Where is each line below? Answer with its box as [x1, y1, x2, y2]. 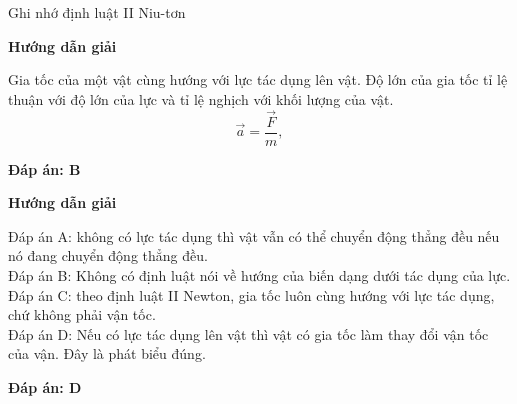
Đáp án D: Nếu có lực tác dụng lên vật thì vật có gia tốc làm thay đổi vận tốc [8, 323, 489, 344]
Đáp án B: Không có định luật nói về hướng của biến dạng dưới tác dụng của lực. [8, 265, 511, 286]
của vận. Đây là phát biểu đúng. [8, 343, 206, 364]
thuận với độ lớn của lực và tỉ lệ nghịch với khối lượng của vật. [8, 88, 394, 109]
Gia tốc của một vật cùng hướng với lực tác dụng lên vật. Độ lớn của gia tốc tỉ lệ [8, 69, 508, 90]
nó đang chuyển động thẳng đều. [8, 245, 208, 266]
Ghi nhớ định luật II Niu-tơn [8, 2, 186, 22]
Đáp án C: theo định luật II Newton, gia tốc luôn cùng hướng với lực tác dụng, [8, 284, 495, 305]
